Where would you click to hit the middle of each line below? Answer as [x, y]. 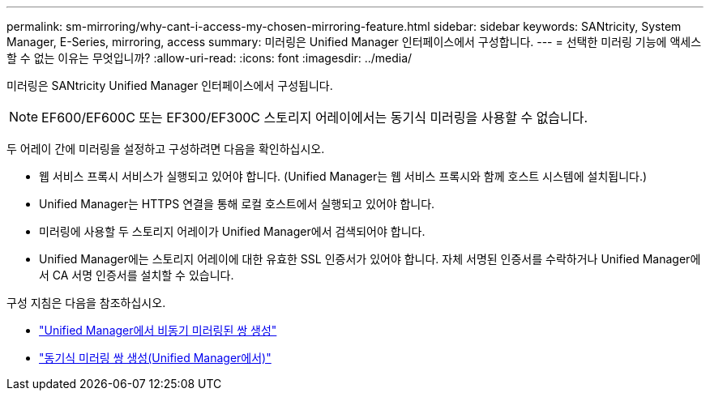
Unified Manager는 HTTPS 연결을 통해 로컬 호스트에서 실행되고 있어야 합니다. [237, 204]
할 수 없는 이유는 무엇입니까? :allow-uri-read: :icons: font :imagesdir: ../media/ [210, 58]
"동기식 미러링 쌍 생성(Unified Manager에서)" [155, 358]
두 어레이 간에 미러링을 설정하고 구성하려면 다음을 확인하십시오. [166, 149]
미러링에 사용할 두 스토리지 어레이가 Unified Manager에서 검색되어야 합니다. [232, 231]
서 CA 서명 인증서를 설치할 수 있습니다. [137, 275]
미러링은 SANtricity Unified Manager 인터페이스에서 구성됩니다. [170, 85]
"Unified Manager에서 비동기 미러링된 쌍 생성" [158, 330]
